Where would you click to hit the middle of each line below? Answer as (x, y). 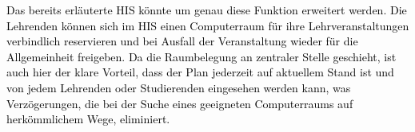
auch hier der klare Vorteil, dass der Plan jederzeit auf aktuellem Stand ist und (200, 72)
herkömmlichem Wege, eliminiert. (88, 119)
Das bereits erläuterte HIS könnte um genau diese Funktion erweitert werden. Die (207, 10)
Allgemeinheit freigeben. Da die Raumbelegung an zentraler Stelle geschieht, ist (202, 56)
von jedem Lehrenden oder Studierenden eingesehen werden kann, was (179, 87)
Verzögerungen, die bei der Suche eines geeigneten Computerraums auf (180, 103)
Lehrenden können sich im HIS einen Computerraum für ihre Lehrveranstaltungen (208, 25)
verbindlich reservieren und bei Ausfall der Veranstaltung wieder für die (182, 41)
